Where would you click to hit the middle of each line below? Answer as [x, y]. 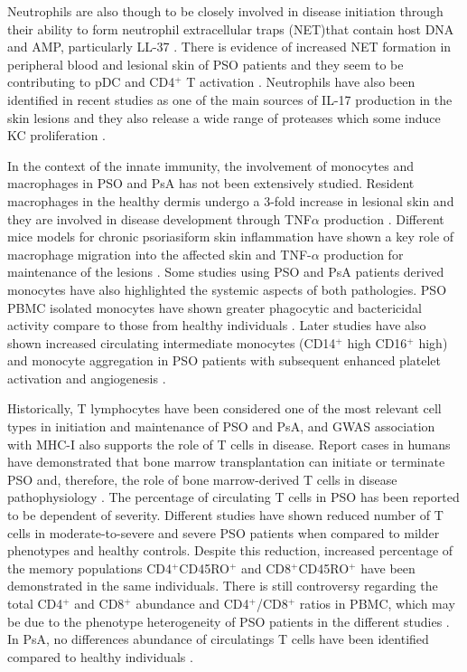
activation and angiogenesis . [87, 378]
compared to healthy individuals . [100, 656]
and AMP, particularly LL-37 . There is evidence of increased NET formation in [229, 47]
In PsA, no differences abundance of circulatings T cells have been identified [218, 639]
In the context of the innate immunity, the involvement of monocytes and [211, 165]
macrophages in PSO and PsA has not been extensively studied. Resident [211, 183]
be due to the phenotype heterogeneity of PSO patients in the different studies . [229, 621]
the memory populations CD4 [89, 568]
